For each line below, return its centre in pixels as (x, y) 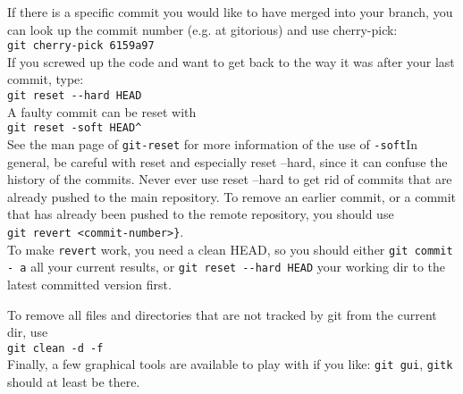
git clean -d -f (55, 348)
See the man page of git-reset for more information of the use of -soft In (212, 143)
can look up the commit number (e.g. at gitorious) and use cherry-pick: (202, 29)
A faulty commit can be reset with (102, 111)
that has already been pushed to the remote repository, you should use (201, 214)
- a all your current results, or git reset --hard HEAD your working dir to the (227, 267)
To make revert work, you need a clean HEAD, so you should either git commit (230, 249)
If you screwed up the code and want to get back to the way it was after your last (231, 61)
